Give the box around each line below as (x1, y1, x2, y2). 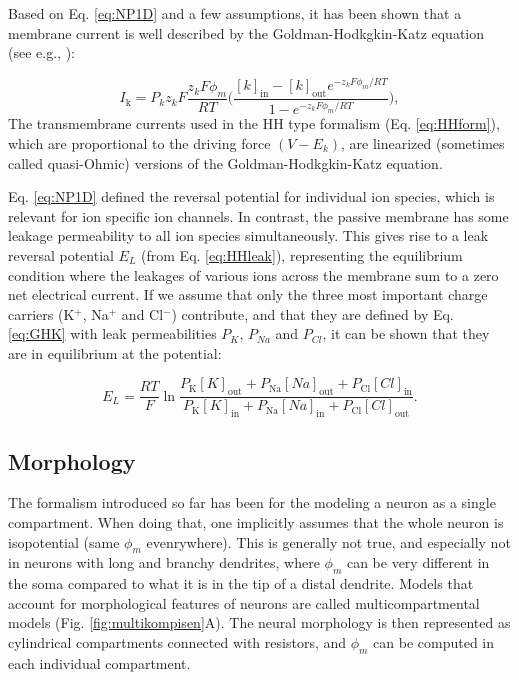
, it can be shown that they (322, 323, 490, 344)
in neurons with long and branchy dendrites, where (8, 552, 320, 573)
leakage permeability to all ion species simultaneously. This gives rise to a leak (8, 225, 489, 246)
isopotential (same (8, 531, 120, 552)
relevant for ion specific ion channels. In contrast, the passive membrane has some (8, 205, 509, 226)
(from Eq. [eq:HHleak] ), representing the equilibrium (141, 244, 463, 265)
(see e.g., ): (8, 42, 75, 63)
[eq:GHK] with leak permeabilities (8, 323, 217, 344)
